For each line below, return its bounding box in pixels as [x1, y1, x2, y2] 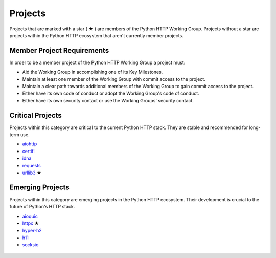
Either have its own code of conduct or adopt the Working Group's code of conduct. [22, 90, 199, 97]
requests [22, 162, 41, 168]
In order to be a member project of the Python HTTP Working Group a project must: [9, 59, 186, 66]
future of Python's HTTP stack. [9, 204, 75, 210]
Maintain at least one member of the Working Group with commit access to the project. [22, 76, 205, 82]
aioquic [22, 213, 38, 219]
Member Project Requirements [9, 46, 109, 55]
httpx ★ [22, 220, 39, 226]
